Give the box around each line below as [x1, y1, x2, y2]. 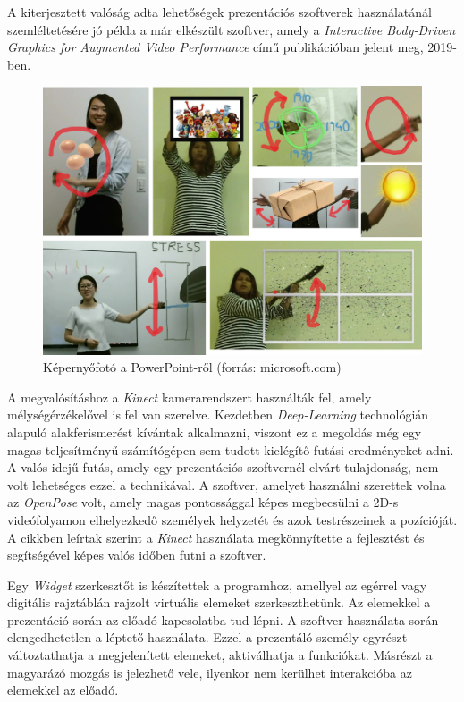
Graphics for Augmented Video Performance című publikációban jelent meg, [7, 38, 424, 56]
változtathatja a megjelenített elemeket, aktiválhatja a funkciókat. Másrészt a [7, 646, 433, 664]
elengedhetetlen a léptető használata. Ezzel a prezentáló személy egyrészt [7, 628, 408, 647]
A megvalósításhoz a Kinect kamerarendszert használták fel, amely [7, 387, 372, 406]
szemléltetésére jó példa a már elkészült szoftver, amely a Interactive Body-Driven [7, 20, 456, 38]
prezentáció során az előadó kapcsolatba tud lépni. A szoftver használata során [7, 610, 439, 629]
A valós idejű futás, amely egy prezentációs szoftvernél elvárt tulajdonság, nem [7, 458, 439, 477]
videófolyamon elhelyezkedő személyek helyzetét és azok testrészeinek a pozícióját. [7, 510, 458, 529]
